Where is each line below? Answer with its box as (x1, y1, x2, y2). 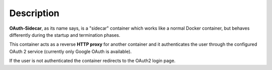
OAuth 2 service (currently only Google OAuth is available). (9, 48, 132, 54)
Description (9, 8, 60, 19)
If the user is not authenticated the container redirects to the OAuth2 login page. (9, 58, 176, 64)
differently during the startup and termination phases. (9, 32, 120, 38)
